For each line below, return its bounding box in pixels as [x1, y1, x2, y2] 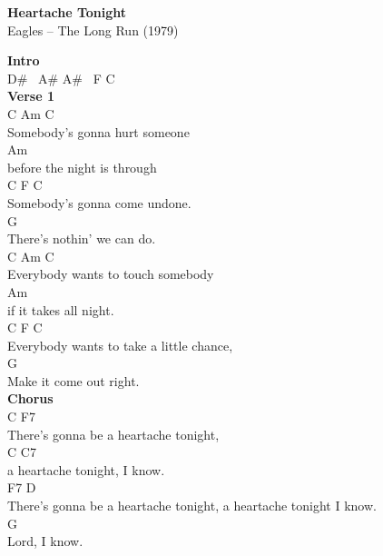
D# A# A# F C [7, 68, 115, 87]
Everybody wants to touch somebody [7, 264, 214, 283]
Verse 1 [7, 86, 54, 105]
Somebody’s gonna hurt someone [7, 122, 190, 141]
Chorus [7, 389, 54, 408]
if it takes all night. [7, 300, 114, 319]
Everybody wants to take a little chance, [7, 335, 233, 354]
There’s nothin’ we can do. [7, 229, 156, 248]
